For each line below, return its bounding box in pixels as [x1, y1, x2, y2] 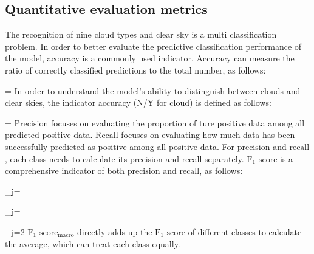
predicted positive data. [5, 128, 93, 141]
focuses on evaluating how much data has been [121, 128, 295, 141]
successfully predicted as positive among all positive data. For [5, 140, 234, 153]
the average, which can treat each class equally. [5, 237, 180, 250]
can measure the [234, 52, 295, 64]
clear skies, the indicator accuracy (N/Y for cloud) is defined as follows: [5, 96, 271, 109]
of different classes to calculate [188, 225, 302, 238]
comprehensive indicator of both [5, 164, 125, 177]
